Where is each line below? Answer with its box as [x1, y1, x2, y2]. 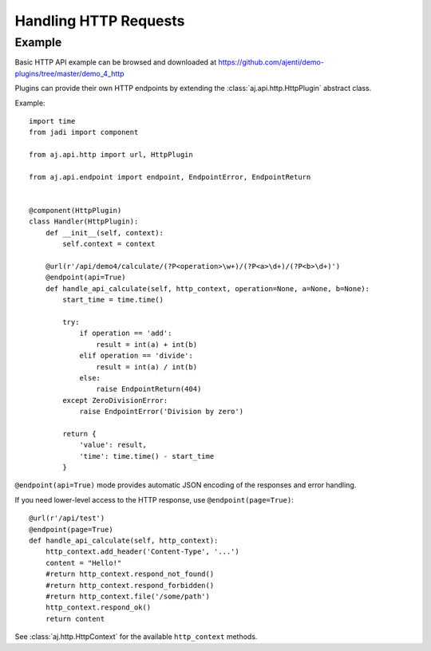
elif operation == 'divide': [79, 351, 193, 361]
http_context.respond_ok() [45, 603, 152, 612]
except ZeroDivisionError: [62, 396, 168, 404]
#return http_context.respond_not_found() [45, 570, 215, 578]
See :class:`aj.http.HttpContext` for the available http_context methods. [14, 632, 258, 641]
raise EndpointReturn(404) [96, 385, 202, 394]
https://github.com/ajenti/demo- [218, 57, 325, 67]
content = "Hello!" [45, 558, 122, 567]
